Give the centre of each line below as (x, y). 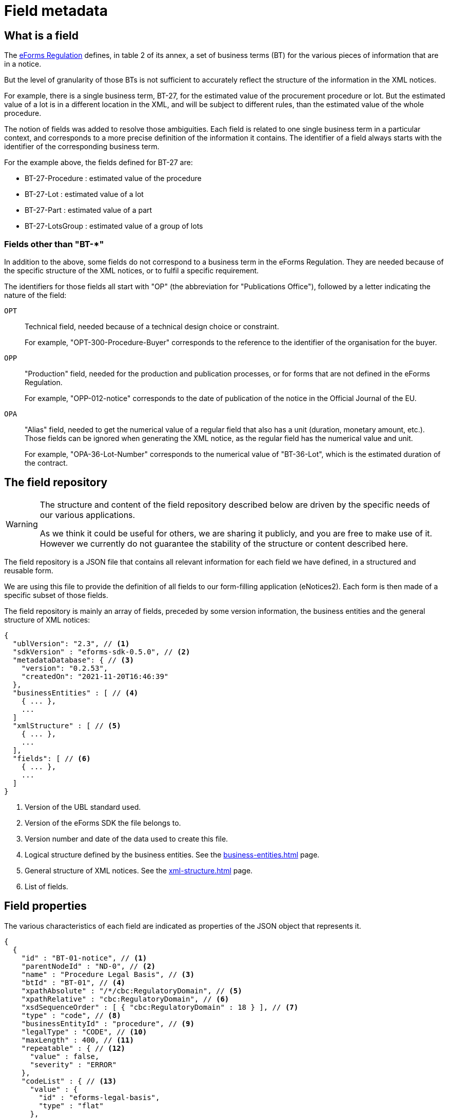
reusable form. (29, 570)
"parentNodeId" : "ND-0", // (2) (89, 966)
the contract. (46, 463)
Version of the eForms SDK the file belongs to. (103, 823)
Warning (22, 524)
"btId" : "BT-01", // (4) (73, 982)
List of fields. (46, 886)
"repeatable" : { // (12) (73, 1048)
